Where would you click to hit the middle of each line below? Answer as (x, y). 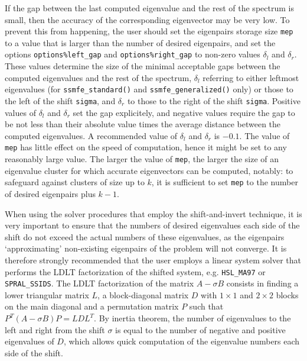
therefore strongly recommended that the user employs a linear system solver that (153, 260)
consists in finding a (262, 283)
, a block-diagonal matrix (143, 294)
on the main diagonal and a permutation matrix (92, 306)
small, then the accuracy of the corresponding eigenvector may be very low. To (147, 19)
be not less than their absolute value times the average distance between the (143, 124)
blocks (287, 294)
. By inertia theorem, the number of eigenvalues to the (192, 318)
